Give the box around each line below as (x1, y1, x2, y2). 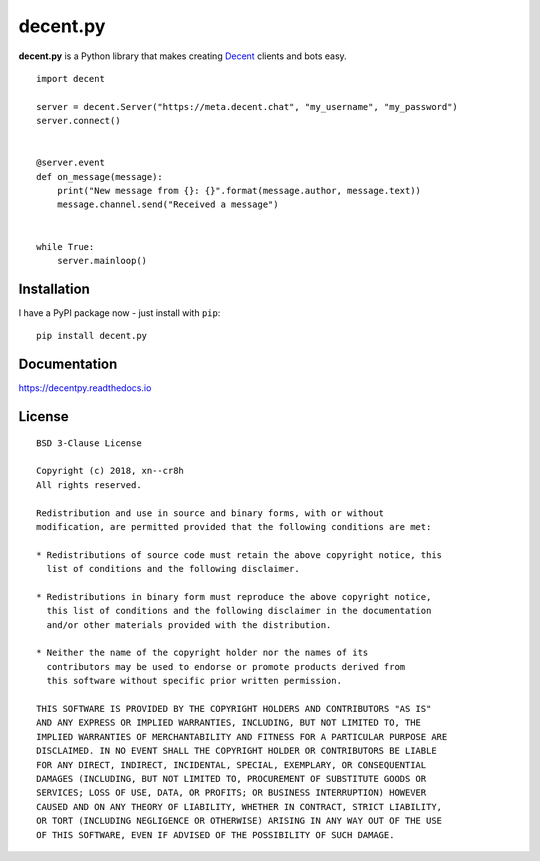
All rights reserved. (36, 479, 142, 490)
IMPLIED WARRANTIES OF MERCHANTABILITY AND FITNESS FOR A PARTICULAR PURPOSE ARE (36, 731, 448, 742)
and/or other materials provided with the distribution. (46, 619, 332, 630)
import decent (36, 73, 105, 84)
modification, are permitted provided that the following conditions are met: (36, 521, 432, 532)
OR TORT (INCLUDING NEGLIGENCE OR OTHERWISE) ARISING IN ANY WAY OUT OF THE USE (36, 815, 443, 827)
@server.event (36, 157, 105, 169)
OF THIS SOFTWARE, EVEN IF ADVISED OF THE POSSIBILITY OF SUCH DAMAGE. (36, 829, 395, 840)
